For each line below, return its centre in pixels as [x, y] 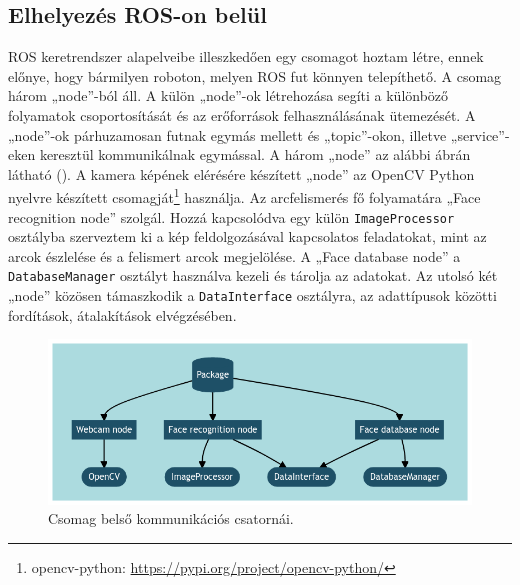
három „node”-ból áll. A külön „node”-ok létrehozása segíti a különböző [228, 95]
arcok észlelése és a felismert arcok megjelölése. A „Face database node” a [234, 255]
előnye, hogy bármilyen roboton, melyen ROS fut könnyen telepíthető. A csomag [255, 75]
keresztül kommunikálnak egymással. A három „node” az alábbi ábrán [255, 154]
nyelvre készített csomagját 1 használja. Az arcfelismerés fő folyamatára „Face [244, 196]
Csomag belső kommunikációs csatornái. [171, 518]
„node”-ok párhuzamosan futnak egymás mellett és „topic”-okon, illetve [227, 134]
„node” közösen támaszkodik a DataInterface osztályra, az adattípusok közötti [252, 295]
